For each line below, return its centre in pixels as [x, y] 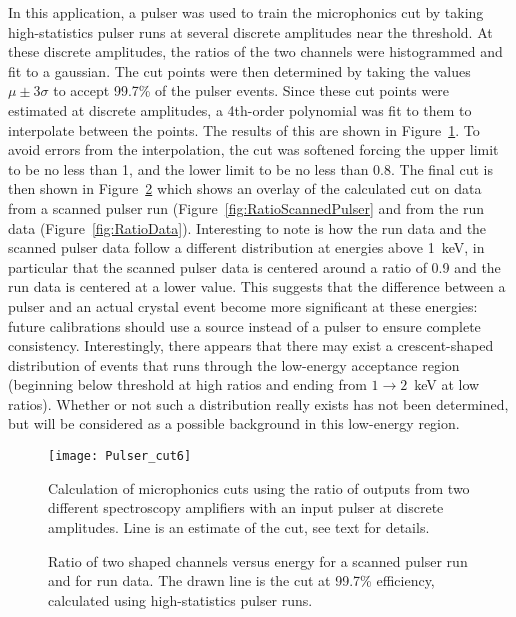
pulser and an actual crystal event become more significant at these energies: [243, 305]
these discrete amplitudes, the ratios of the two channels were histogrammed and [255, 51]
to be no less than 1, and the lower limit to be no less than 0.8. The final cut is [250, 168]
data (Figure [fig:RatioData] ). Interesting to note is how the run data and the [247, 227]
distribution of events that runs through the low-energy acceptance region [234, 364]
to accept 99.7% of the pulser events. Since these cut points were [251, 90]
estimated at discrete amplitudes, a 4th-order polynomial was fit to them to [240, 109]
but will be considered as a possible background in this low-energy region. [234, 423]
